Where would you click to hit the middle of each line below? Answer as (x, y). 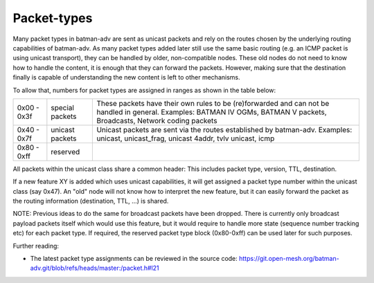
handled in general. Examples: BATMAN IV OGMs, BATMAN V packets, (212, 112)
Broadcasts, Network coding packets (157, 120)
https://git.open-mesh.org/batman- (289, 259)
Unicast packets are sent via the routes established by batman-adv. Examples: (224, 129)
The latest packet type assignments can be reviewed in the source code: (134, 259)
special (62, 107)
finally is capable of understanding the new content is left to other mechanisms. (126, 77)
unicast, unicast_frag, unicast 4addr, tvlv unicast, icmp (186, 138)
